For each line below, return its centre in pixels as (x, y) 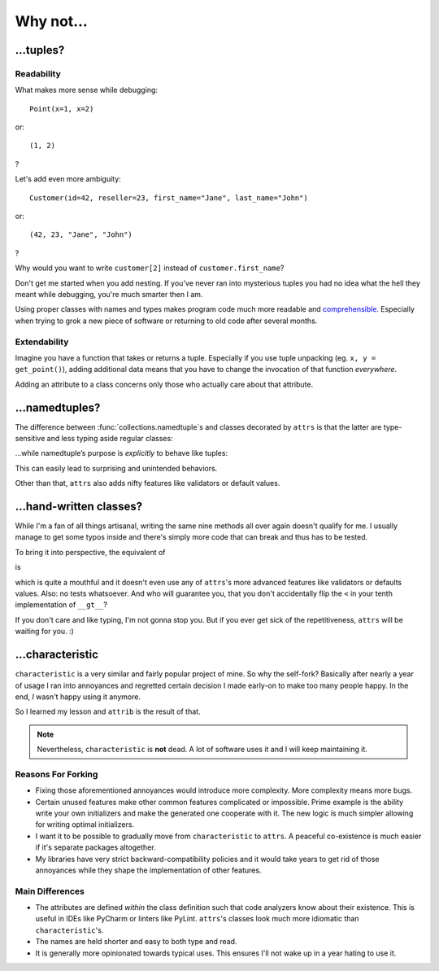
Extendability (42, 342)
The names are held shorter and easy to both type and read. (136, 942)
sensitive (30, 438)
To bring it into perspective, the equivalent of (90, 552)
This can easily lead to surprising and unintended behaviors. (116, 468)
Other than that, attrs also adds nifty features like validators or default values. (148, 483)
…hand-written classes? (78, 506)
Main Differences (50, 891)
